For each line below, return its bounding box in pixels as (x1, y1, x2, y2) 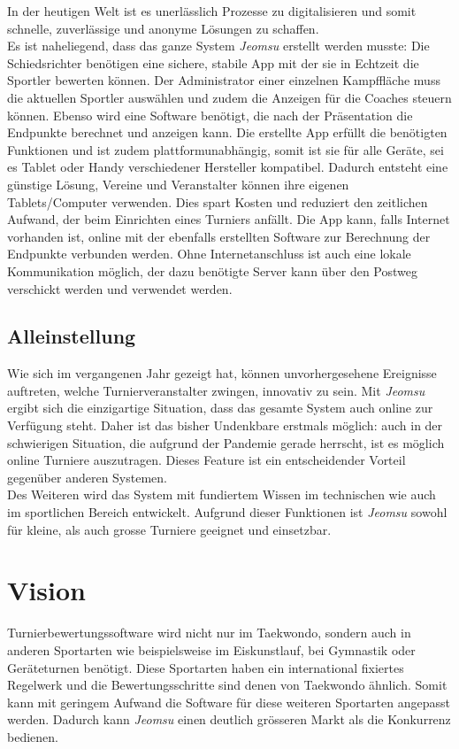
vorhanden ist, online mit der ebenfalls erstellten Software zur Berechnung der (7, 227, 431, 245)
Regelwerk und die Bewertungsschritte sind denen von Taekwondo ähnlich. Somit (7, 676, 448, 694)
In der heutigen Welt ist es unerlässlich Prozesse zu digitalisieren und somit (7, 2, 417, 19)
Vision (7, 572, 86, 608)
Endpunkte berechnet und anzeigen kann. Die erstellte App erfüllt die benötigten (7, 123, 448, 142)
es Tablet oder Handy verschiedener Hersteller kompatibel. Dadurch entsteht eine (7, 158, 448, 176)
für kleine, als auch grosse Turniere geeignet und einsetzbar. (7, 520, 332, 538)
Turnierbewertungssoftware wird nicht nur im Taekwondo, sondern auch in (7, 623, 411, 642)
